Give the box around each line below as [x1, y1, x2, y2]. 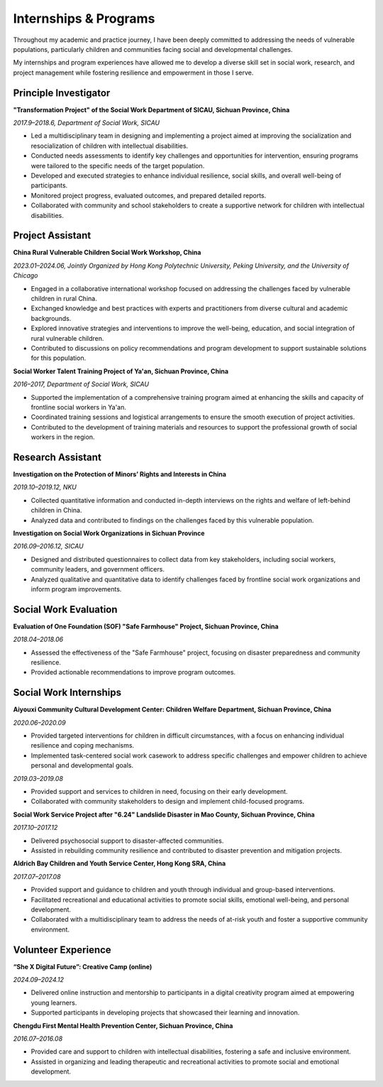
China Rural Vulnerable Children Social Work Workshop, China [13, 248, 201, 257]
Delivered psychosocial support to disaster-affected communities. [30, 836, 224, 845]
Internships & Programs [13, 11, 155, 26]
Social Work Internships [13, 687, 122, 699]
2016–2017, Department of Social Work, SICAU [13, 380, 149, 388]
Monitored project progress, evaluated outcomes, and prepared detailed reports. [30, 191, 267, 200]
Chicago [13, 271, 38, 280]
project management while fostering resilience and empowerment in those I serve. [13, 68, 254, 77]
